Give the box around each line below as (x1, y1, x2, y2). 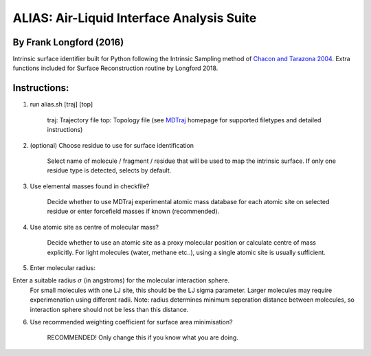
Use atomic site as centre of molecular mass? (30, 223, 159, 231)
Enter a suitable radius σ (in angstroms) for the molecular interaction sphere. (12, 276, 230, 285)
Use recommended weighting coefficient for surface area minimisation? (30, 318, 233, 326)
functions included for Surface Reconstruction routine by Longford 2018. (12, 64, 218, 72)
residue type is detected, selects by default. (47, 166, 172, 175)
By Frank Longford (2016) (12, 36, 124, 48)
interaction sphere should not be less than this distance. (30, 305, 189, 313)
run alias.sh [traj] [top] (30, 100, 93, 109)
